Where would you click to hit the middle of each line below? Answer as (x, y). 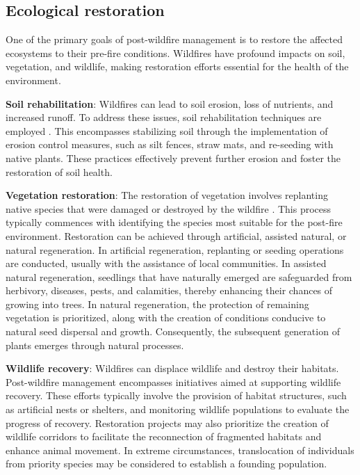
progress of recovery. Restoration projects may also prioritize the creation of (167, 422)
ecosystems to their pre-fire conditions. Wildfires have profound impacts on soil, (175, 53)
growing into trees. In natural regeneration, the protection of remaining (157, 304)
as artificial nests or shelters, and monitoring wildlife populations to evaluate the (178, 409)
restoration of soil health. (59, 171)
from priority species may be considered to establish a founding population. (166, 464)
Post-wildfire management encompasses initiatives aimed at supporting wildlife (173, 381)
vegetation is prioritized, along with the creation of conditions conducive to (166, 317)
